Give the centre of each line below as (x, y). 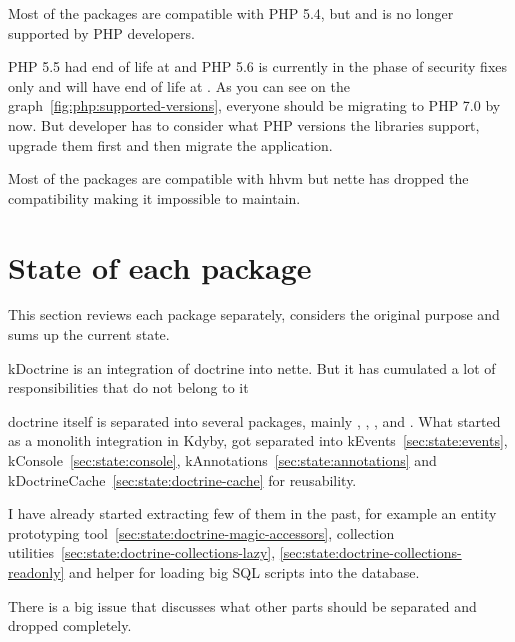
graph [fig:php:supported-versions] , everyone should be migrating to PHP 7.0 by (254, 105)
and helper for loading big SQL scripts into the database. (244, 572)
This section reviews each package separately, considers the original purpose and (254, 314)
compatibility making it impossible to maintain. (154, 197)
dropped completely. (70, 625)
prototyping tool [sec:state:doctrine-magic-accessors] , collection (201, 532)
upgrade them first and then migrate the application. (170, 144)
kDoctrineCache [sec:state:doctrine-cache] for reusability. (182, 479)
